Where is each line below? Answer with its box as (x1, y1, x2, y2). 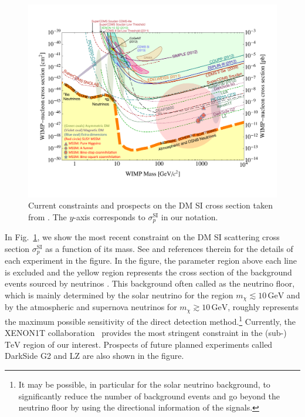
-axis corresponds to (73, 210, 145, 223)
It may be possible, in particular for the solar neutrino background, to (18, 378, 270, 390)
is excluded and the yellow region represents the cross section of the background (5, 265, 292, 278)
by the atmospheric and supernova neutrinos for (5, 301, 177, 313)
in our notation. (161, 210, 218, 223)
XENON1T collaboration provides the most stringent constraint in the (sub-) (5, 327, 287, 339)
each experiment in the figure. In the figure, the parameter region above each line (5, 254, 297, 267)
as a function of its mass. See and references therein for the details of (45, 242, 293, 254)
